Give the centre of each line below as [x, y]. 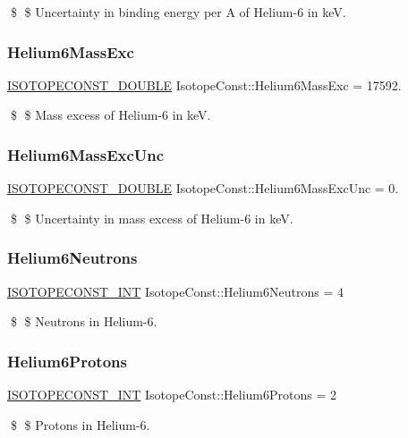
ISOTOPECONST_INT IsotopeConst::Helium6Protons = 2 [172, 395]
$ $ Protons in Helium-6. [80, 424]
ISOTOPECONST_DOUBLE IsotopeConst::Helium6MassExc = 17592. [204, 84]
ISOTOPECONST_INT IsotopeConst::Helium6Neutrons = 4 [175, 291]
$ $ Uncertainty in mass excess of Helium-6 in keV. [152, 218]
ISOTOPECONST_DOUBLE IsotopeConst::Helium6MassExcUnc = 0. [203, 188]
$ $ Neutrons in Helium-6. [84, 321]
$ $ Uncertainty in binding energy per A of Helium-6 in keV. [178, 12]
